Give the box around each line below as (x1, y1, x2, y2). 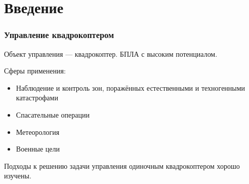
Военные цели (16, 143, 60, 154)
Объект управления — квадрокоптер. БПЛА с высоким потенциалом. (4, 48, 218, 59)
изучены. (4, 170, 31, 181)
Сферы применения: (4, 65, 66, 76)
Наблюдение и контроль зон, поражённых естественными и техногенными (16, 82, 245, 93)
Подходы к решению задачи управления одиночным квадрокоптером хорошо (4, 160, 240, 171)
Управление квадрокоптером (4, 28, 114, 41)
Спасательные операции (16, 109, 90, 120)
